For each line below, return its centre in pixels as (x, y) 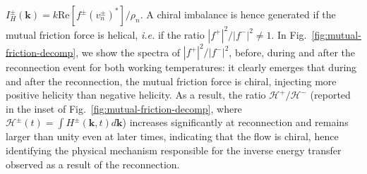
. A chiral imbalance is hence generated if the (238, 14)
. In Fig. (289, 34)
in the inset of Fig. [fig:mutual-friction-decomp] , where (124, 108)
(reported (330, 95)
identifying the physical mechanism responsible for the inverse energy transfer (174, 150)
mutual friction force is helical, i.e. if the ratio (105, 34)
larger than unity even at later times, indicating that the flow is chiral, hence (172, 136)
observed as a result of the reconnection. (93, 164)
